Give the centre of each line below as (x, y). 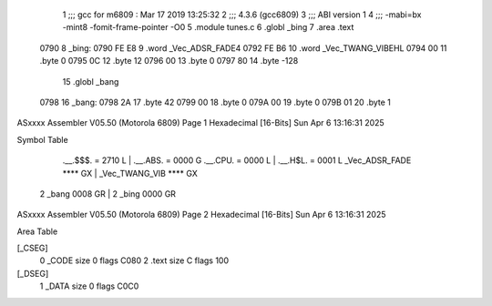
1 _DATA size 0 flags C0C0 (89, 286)
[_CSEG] (33, 248)
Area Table (37, 231)
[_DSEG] (33, 273)
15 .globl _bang (91, 81)
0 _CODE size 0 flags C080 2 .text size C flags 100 (134, 260)
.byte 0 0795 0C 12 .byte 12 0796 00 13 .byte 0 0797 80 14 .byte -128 (169, 61)
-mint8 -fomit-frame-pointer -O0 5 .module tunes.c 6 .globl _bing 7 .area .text (208, 27)
